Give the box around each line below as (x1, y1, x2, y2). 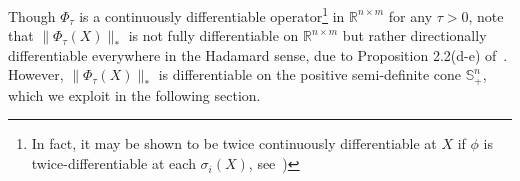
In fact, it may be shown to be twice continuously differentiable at (31, 133, 437, 154)
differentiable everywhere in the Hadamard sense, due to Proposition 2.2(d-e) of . (8, 44, 508, 65)
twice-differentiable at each (31, 153, 196, 174)
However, (8, 64, 64, 85)
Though (8, 5, 56, 26)
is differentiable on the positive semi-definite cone (158, 64, 462, 85)
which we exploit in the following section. (8, 84, 261, 105)
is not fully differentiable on (128, 25, 299, 46)
